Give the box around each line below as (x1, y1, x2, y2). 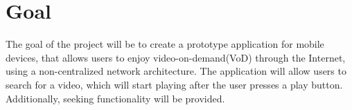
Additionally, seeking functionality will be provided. (6, 91, 225, 105)
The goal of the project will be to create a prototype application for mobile (6, 37, 324, 51)
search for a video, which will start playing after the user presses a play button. (6, 77, 343, 91)
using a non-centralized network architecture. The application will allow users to (6, 64, 346, 78)
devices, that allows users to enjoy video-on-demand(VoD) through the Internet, (6, 50, 346, 64)
